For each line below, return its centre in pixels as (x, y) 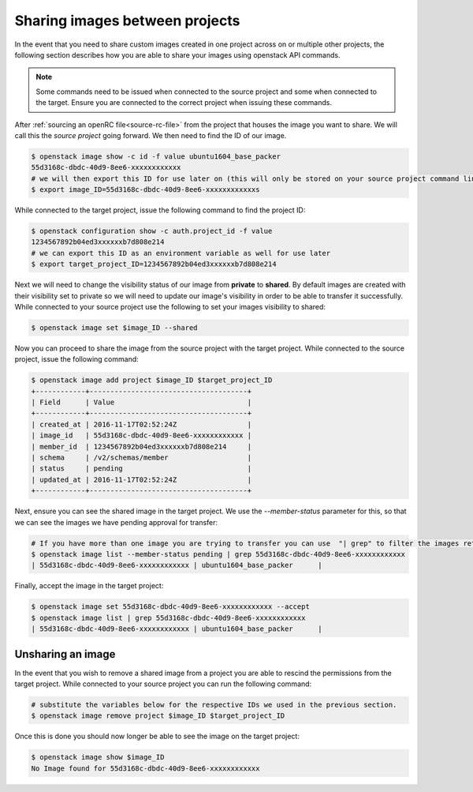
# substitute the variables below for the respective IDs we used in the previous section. (214, 704)
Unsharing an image (65, 654)
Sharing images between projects (127, 21)
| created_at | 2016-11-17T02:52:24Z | (142, 424)
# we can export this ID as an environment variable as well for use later (181, 253)
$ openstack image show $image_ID (98, 757)
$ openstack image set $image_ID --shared (114, 327)
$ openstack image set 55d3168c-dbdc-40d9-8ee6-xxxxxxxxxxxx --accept (171, 607)
